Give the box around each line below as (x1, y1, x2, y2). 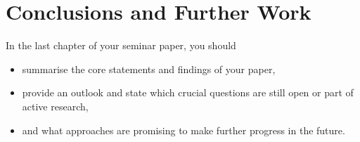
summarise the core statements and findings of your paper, (22, 61, 276, 76)
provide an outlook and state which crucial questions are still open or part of (22, 85, 354, 100)
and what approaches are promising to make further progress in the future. (22, 122, 345, 137)
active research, (22, 98, 89, 113)
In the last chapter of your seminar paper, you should (6, 38, 236, 53)
